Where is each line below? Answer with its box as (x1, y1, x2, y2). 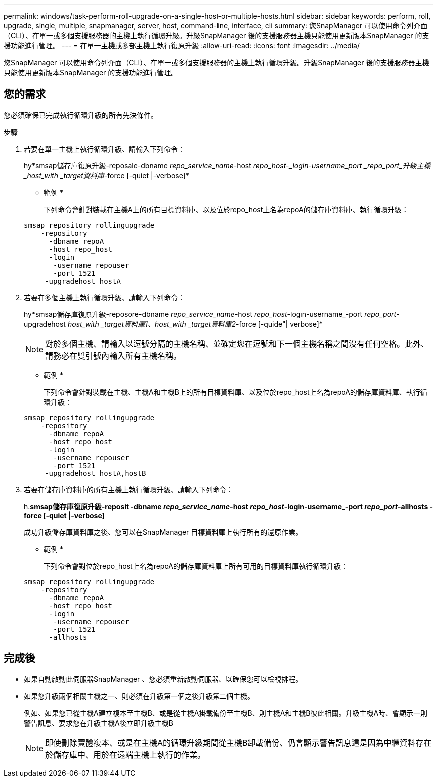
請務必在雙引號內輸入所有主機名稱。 (45, 350, 182, 361)
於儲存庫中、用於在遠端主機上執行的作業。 (45, 749, 206, 760)
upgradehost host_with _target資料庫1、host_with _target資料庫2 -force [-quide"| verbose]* (24, 319, 323, 328)
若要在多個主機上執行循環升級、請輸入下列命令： (24, 293, 185, 302)
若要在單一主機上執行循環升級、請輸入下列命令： (24, 144, 185, 153)
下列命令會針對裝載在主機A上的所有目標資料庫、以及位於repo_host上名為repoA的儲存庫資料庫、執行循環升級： (44, 205, 409, 214)
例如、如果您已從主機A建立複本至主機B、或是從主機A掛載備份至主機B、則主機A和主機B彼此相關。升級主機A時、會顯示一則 (24, 708, 428, 717)
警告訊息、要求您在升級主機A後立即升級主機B (24, 718, 173, 727)
